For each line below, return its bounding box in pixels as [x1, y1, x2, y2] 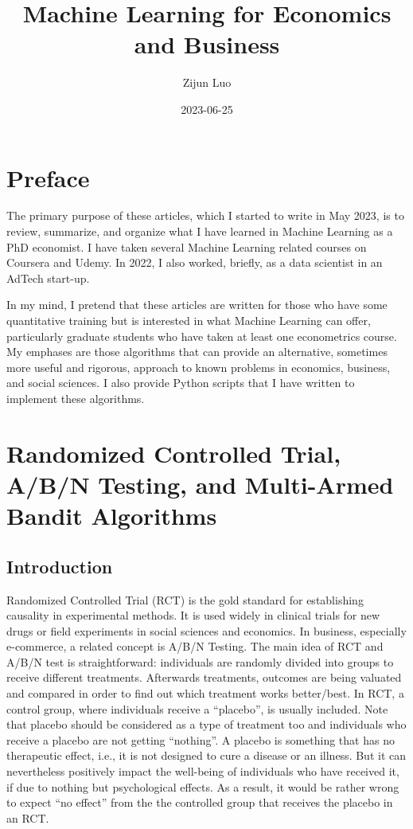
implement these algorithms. [6, 389, 145, 406]
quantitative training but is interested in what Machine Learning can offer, [6, 312, 371, 328]
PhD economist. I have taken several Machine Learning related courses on [6, 238, 367, 255]
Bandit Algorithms [6, 499, 217, 532]
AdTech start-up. [6, 269, 90, 286]
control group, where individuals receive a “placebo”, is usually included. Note [6, 700, 388, 717]
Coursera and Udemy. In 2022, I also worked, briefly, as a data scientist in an [6, 254, 383, 271]
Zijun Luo [182, 74, 232, 91]
